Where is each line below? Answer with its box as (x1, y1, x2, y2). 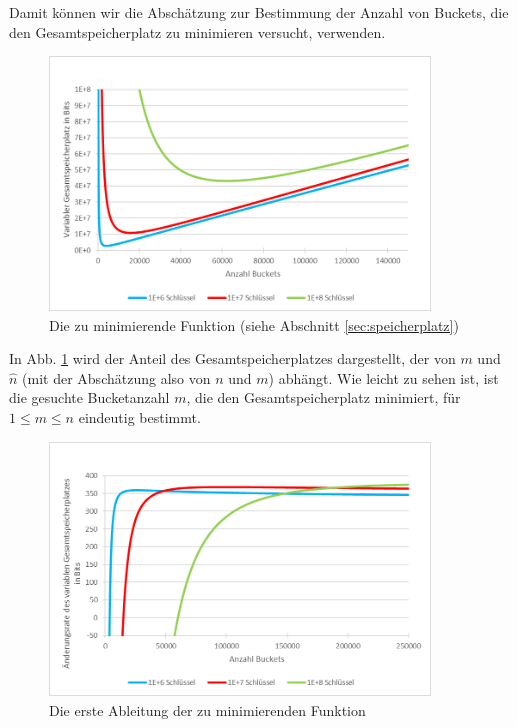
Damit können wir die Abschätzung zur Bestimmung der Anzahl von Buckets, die (9, 2, 509, 22)
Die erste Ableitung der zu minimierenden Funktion (49, 699, 366, 720)
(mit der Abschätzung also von (22, 367, 211, 388)
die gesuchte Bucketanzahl (9, 387, 170, 408)
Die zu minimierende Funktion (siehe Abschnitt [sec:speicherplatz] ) (49, 314, 459, 335)
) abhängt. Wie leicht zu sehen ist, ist (268, 367, 499, 388)
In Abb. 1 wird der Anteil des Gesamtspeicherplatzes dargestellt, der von (9, 348, 456, 369)
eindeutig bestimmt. (78, 406, 201, 427)
